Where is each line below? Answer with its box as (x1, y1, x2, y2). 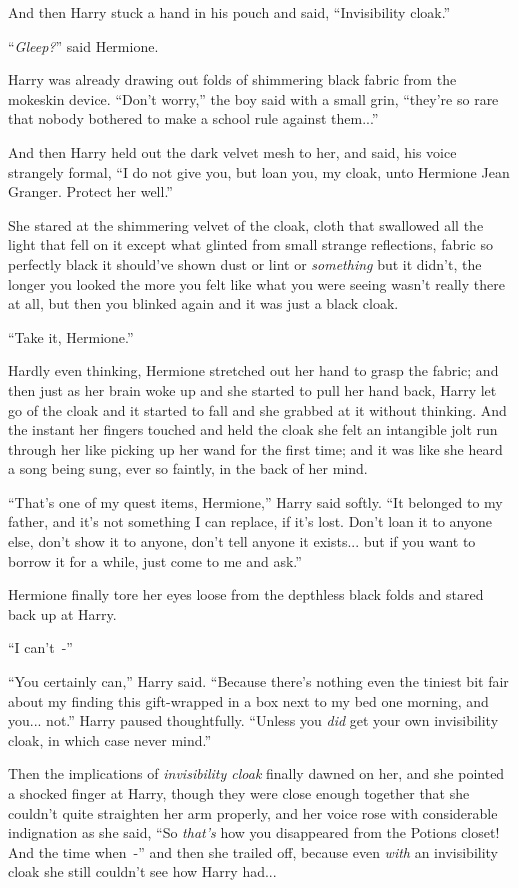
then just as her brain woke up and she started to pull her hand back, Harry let (8, 379, 497, 400)
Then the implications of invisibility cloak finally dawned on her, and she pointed (8, 763, 505, 784)
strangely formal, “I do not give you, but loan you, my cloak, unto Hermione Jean (8, 161, 510, 182)
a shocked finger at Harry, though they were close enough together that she (8, 783, 470, 803)
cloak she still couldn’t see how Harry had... (8, 861, 277, 882)
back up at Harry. (8, 603, 117, 624)
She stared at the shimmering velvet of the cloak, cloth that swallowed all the (8, 214, 484, 235)
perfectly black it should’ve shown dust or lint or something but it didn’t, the (8, 253, 482, 274)
